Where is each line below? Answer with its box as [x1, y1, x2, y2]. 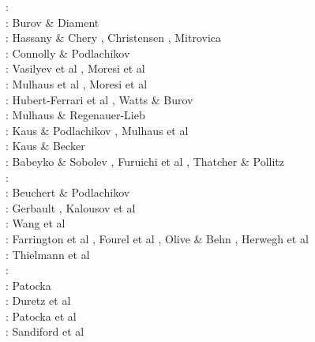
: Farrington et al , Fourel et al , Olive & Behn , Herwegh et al [6, 230, 309, 246]
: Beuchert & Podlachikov [6, 184, 130, 201]
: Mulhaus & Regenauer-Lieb [6, 107, 145, 123]
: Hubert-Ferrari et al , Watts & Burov [6, 91, 193, 107]
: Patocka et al [6, 307, 77, 324]
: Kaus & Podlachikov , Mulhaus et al [6, 122, 189, 138]
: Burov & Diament [6, 13, 99, 30]
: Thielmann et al [6, 246, 90, 262]
